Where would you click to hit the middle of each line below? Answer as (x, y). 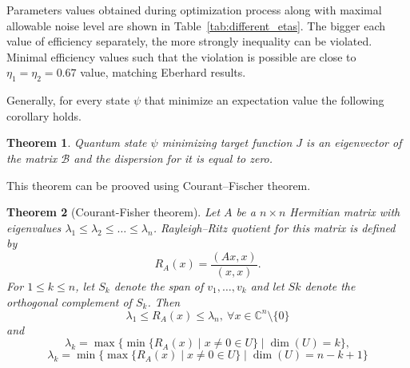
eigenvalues (34, 227)
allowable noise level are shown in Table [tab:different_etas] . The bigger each (196, 25)
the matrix (32, 158)
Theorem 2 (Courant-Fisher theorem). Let (113, 212)
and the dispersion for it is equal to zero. (173, 158)
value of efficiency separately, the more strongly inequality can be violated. (189, 41)
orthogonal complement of (69, 301)
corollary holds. (44, 115)
